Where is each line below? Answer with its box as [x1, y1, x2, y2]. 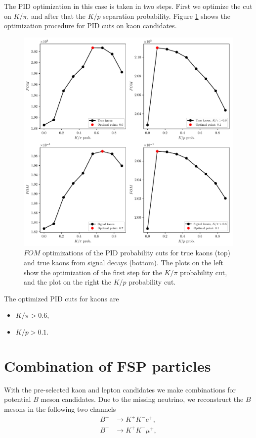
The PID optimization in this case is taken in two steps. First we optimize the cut [4, 1, 253, 11]
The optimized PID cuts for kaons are [4, 293, 119, 303]
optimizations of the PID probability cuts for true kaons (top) [42, 247, 230, 258]
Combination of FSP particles [4, 355, 211, 376]
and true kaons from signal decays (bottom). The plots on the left [24, 257, 224, 268]
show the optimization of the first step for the [24, 267, 162, 277]
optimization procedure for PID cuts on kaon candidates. [4, 20, 177, 31]
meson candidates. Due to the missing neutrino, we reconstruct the [41, 394, 244, 404]
